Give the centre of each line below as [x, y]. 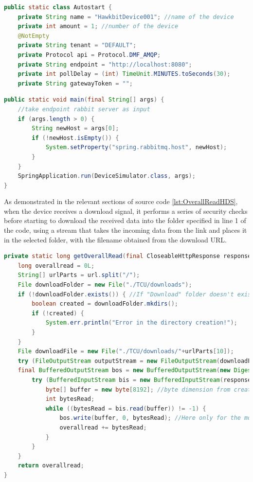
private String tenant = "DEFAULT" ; [77, 45]
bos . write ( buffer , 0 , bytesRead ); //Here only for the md [155, 418]
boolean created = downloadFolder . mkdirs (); [105, 304]
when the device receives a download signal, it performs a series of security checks [126, 211]
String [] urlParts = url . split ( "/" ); [79, 275]
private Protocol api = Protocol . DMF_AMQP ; [89, 55]
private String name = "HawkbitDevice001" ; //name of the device [126, 17]
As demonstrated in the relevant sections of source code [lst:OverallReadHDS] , [121, 201]
